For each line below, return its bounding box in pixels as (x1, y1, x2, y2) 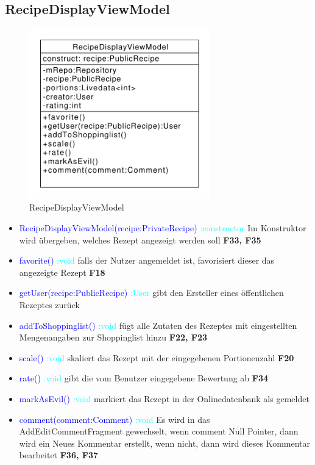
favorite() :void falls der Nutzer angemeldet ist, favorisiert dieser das (19, 254, 275, 267)
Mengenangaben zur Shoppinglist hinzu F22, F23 (19, 331, 208, 344)
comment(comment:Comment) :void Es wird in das (19, 413, 210, 425)
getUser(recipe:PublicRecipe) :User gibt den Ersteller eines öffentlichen (19, 286, 284, 299)
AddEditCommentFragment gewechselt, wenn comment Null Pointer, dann (19, 425, 299, 438)
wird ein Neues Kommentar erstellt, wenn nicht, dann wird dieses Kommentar (19, 436, 311, 449)
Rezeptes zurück (19, 298, 80, 311)
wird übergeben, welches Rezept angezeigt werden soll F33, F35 (19, 233, 261, 246)
